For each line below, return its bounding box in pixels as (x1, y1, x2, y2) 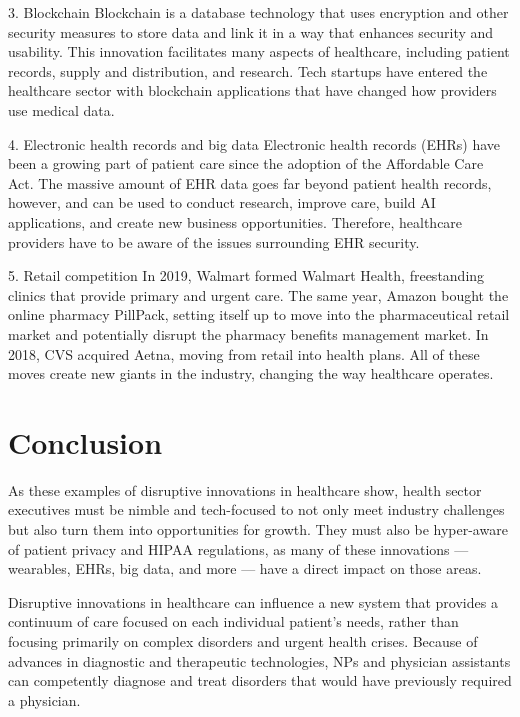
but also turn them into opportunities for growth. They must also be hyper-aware (8, 519, 508, 539)
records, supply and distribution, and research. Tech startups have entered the (8, 60, 488, 81)
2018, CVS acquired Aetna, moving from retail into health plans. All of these (8, 343, 480, 364)
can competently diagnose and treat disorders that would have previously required (8, 670, 512, 691)
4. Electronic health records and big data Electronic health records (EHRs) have (8, 133, 501, 154)
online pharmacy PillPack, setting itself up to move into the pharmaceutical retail (8, 304, 510, 325)
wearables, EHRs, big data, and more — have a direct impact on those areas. (8, 558, 482, 579)
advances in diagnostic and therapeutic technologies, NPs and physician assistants (8, 650, 511, 671)
